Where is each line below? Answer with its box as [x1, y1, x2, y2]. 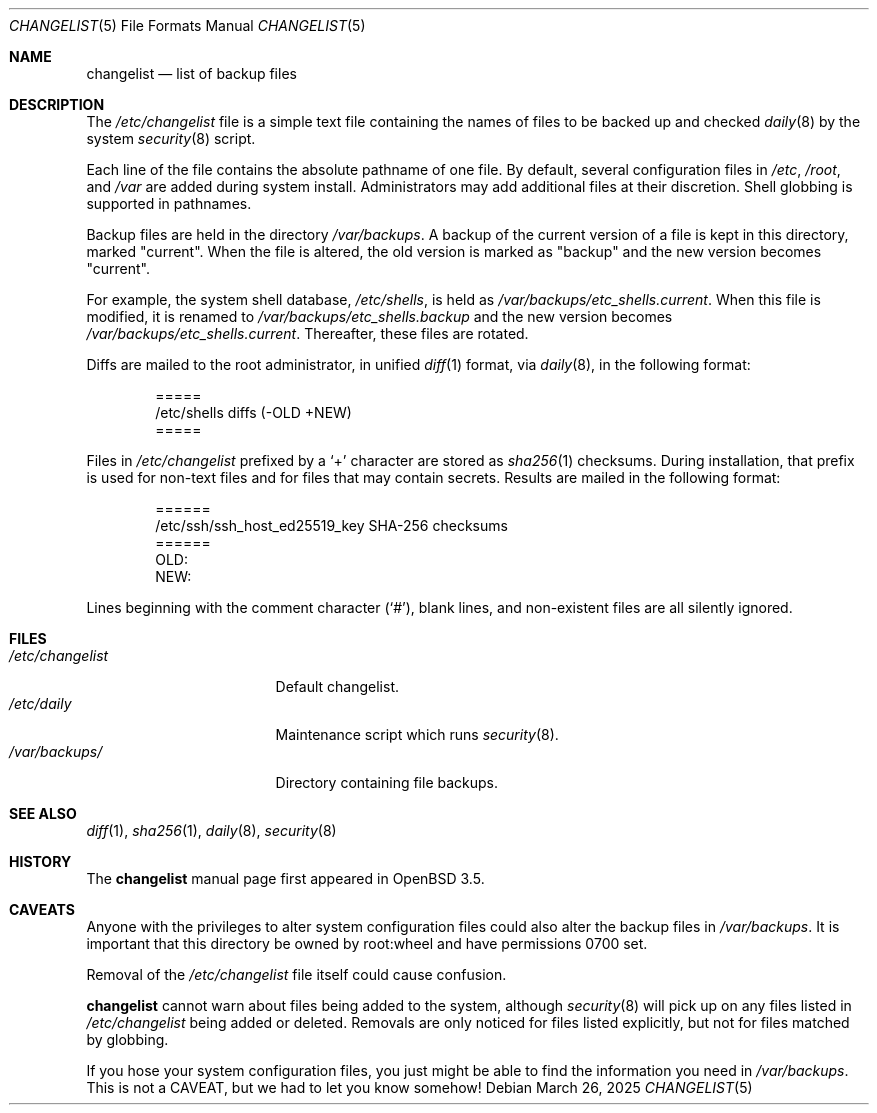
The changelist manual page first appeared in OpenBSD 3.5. [86, 870, 485, 887]
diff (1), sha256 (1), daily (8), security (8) [86, 822, 337, 839]
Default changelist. [275, 678, 400, 695]
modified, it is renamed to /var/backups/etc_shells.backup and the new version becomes [86, 308, 673, 325]
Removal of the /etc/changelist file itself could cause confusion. [86, 966, 507, 983]
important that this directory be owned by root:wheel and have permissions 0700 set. [86, 935, 648, 952]
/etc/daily [9, 695, 72, 712]
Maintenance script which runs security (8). [275, 726, 559, 743]
